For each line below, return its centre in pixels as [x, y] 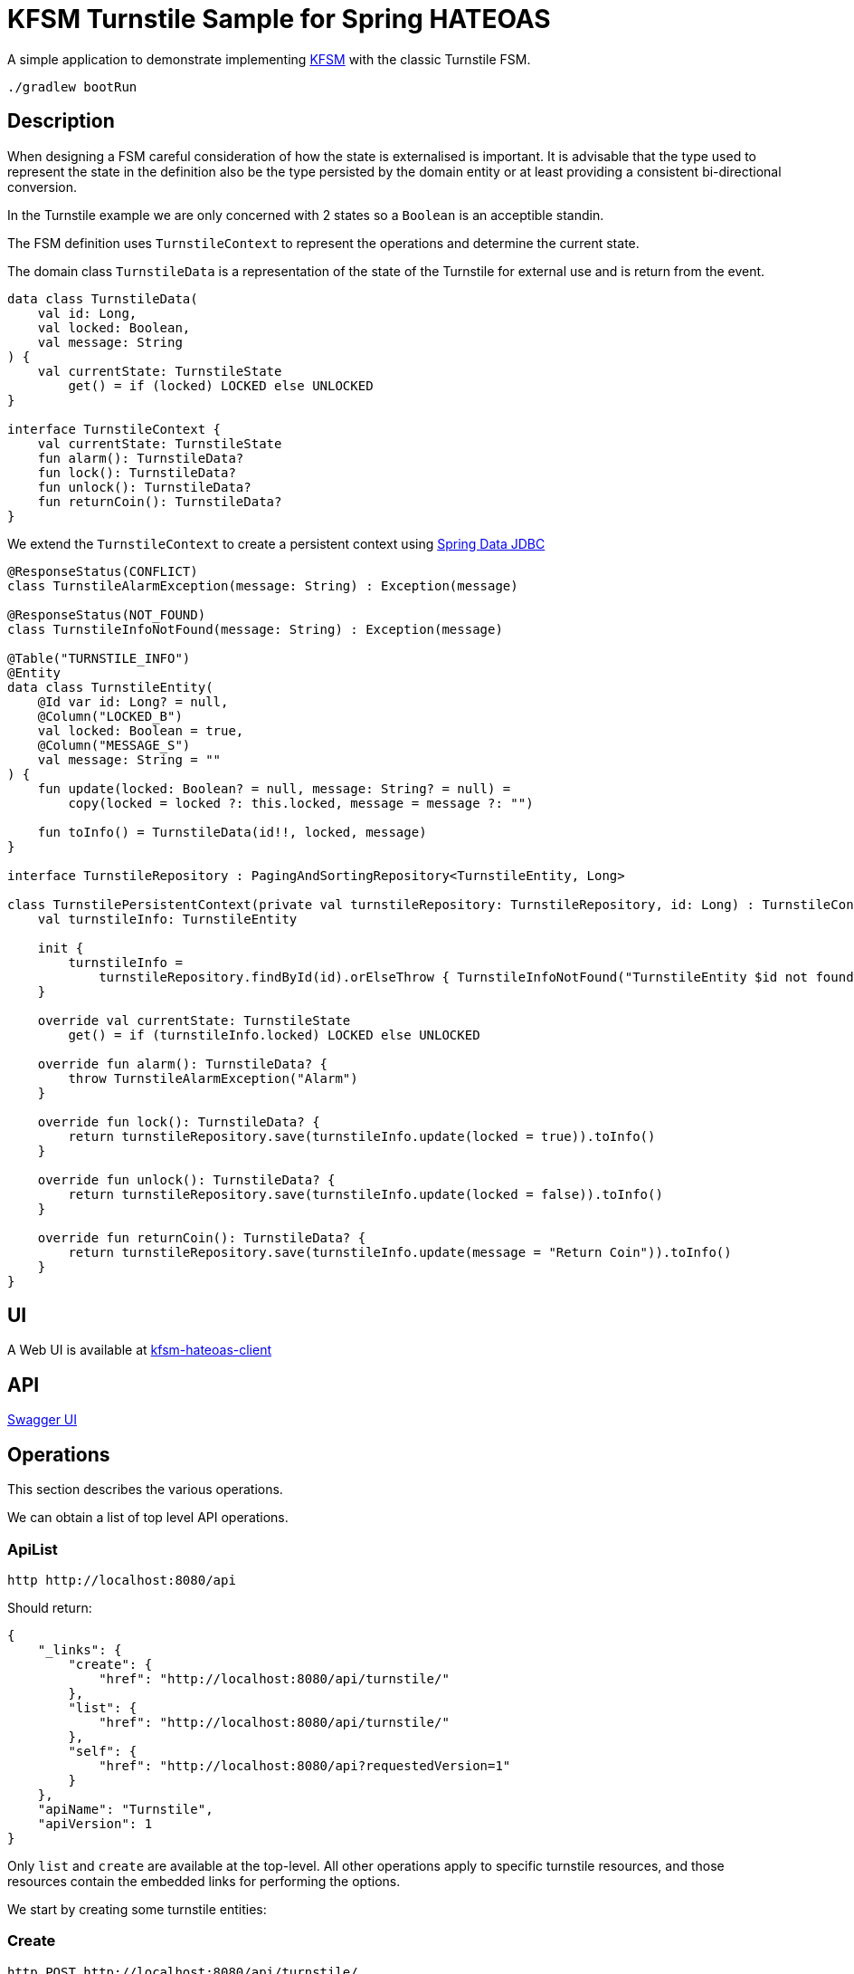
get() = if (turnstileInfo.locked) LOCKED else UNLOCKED [274, 1035]
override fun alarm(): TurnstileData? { [183, 1064]
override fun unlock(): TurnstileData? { [186, 1179]
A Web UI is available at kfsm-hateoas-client [139, 1350]
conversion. [42, 187]
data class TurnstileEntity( [110, 687]
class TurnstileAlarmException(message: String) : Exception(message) [263, 585]
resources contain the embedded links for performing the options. [204, 1881]
